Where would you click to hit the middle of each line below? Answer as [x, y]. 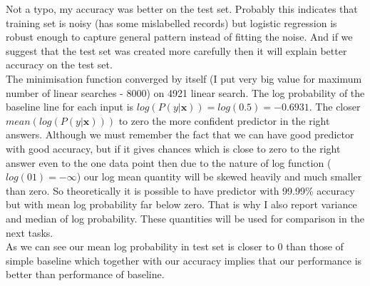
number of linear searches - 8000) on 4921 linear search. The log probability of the [185, 92]
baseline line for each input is [70, 107]
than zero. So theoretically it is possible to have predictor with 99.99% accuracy [180, 190]
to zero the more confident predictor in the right [224, 120]
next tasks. [30, 232]
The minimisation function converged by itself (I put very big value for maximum [184, 78]
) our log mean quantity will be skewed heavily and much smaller [219, 177]
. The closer [335, 107]
